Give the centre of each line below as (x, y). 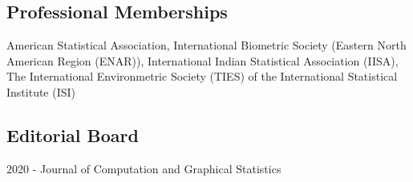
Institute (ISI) (41, 91)
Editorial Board (73, 135)
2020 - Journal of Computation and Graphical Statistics (144, 168)
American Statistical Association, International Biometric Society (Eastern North (206, 45)
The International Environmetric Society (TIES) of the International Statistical (202, 76)
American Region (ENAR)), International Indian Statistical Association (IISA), (202, 60)
